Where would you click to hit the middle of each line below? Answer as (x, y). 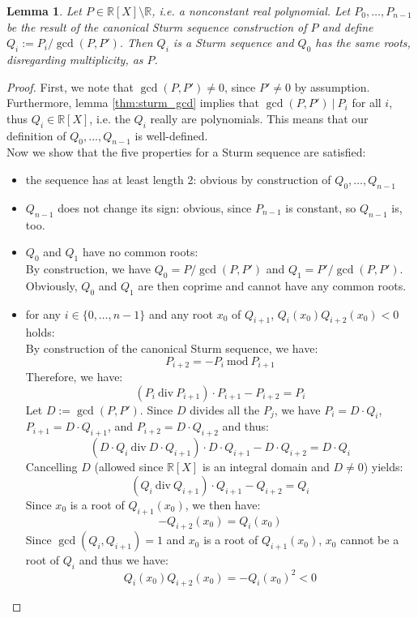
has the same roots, (363, 43)
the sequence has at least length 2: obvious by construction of (178, 179)
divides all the (225, 409)
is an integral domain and (266, 467)
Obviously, (51, 285)
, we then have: (223, 504)
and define (348, 26)
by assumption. (332, 86)
